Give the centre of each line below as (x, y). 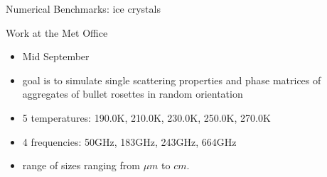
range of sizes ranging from (81, 165)
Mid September (56, 56)
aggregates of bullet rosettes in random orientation (133, 94)
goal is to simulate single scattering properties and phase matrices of (172, 80)
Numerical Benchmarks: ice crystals (83, 8)
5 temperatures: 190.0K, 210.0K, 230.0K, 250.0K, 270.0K (146, 117)
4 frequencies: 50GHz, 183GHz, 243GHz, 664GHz (129, 141)
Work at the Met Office (57, 32)
